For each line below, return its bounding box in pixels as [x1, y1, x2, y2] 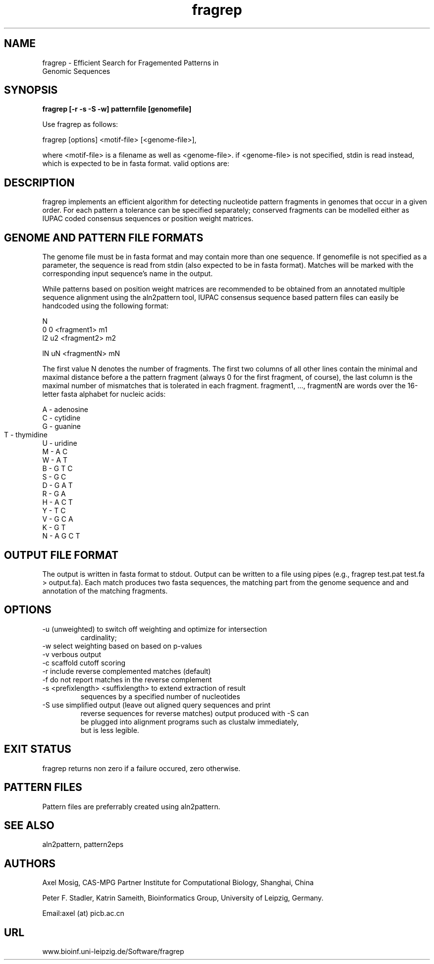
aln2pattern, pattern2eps [42, 840, 124, 849]
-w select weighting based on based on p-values [42, 641, 202, 650]
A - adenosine [42, 405, 88, 414]
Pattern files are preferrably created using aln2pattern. [42, 802, 220, 811]
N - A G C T [42, 532, 80, 541]
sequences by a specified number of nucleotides [80, 692, 240, 701]
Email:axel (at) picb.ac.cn [42, 909, 124, 918]
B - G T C [42, 464, 73, 473]
